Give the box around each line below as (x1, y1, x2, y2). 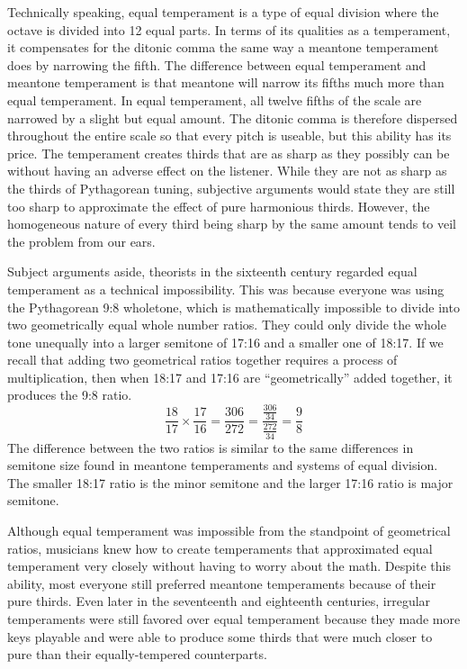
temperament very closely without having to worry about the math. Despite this (7, 556, 451, 575)
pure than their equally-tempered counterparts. (7, 645, 267, 664)
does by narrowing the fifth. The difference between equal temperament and (7, 55, 427, 74)
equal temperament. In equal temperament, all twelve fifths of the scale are (7, 90, 422, 109)
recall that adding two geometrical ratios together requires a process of (7, 350, 398, 369)
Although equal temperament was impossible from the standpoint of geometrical (7, 521, 451, 539)
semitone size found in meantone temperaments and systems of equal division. (7, 456, 438, 475)
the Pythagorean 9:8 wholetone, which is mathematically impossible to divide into (7, 297, 460, 316)
